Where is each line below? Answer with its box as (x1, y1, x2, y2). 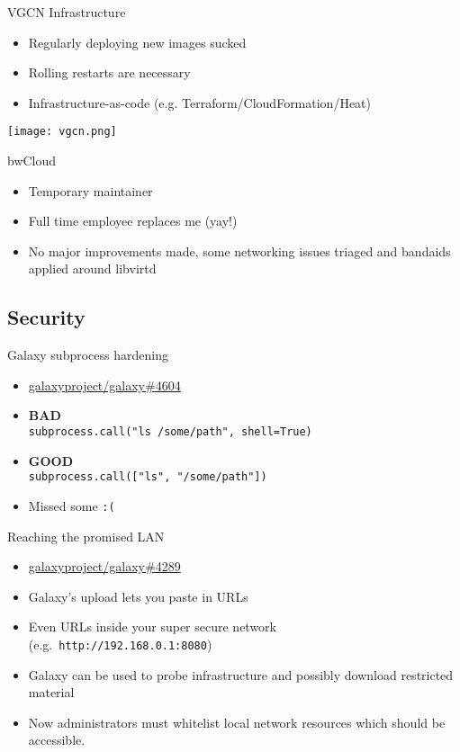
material (28, 683, 75, 702)
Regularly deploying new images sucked (28, 32, 247, 51)
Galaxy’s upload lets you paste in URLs (28, 586, 248, 605)
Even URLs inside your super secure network (28, 617, 276, 636)
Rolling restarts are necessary (28, 63, 191, 82)
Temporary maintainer (28, 181, 153, 200)
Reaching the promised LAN (7, 526, 165, 545)
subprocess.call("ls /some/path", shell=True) (28, 425, 312, 438)
